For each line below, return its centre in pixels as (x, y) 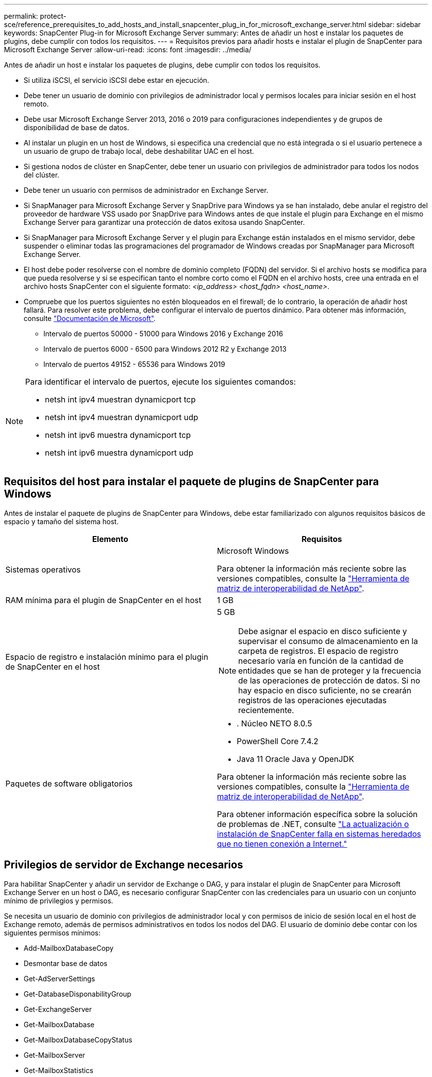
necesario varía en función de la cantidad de (321, 661)
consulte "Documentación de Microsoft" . (90, 318)
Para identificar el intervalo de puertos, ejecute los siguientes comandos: (161, 382)
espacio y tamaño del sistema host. (61, 521)
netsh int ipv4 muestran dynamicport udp (122, 417)
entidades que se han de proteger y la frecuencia (330, 670)
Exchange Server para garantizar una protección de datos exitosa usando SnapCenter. (164, 222)
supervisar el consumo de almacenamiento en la (328, 641)
